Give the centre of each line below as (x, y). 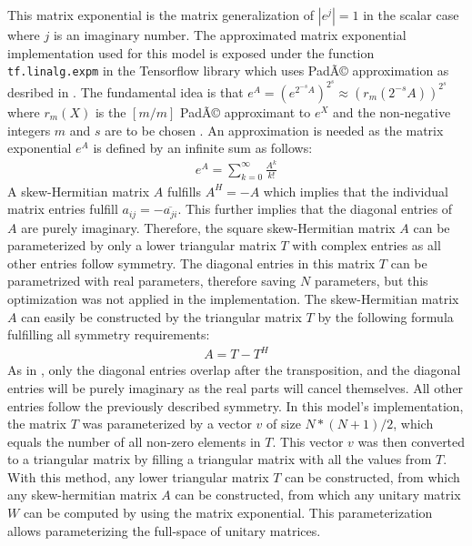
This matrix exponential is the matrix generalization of (161, 15)
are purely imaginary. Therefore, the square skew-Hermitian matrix (208, 227)
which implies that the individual (356, 191)
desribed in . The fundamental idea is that (126, 91)
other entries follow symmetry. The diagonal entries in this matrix (191, 263)
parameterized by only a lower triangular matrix (142, 245)
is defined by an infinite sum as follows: (203, 148)
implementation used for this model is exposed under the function (191, 52)
